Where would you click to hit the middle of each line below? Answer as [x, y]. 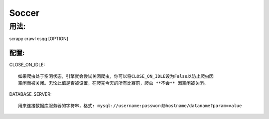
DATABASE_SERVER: [30, 94]
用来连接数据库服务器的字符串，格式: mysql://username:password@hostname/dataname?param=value [130, 106]
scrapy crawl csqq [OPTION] [39, 39]
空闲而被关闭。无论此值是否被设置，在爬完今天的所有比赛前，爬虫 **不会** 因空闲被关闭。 [113, 83]
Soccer [24, 13]
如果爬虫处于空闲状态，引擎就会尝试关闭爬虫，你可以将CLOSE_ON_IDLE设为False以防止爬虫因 [116, 76]
